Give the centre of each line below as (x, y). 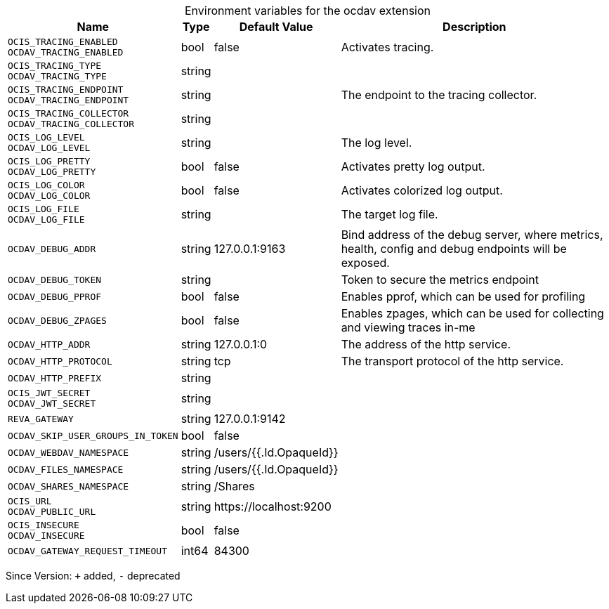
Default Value (276, 27)
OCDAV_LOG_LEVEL (49, 148)
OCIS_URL (30, 501)
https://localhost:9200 (273, 506)
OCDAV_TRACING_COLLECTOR (71, 124)
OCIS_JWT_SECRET (49, 393)
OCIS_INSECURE (44, 525)
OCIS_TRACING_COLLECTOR (68, 113)
